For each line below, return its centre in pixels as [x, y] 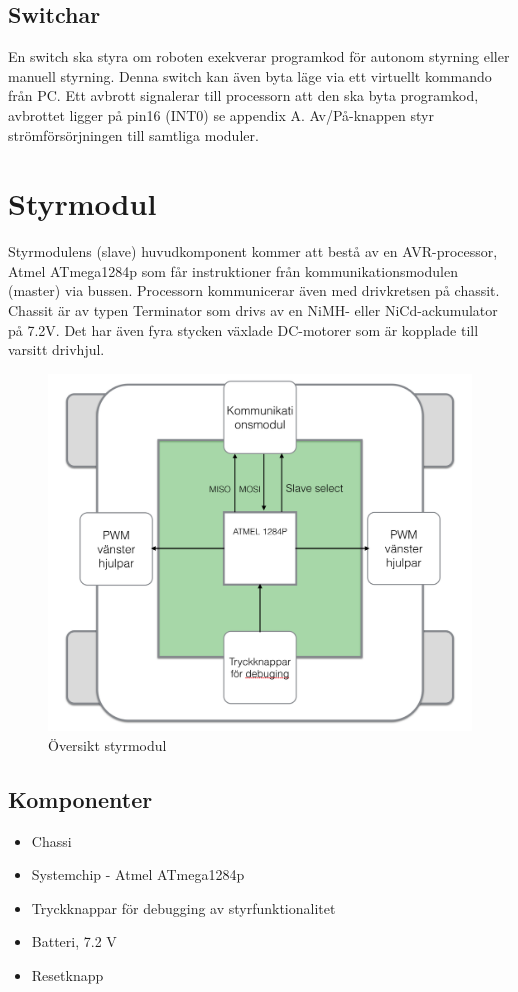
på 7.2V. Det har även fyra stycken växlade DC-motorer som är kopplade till [243, 329]
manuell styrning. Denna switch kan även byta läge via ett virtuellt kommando [250, 75]
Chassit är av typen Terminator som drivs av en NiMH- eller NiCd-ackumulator [253, 310]
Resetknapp [67, 974]
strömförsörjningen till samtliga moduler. [133, 134]
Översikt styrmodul [107, 744]
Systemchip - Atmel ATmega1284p [138, 874]
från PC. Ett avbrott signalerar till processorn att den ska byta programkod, [243, 95]
